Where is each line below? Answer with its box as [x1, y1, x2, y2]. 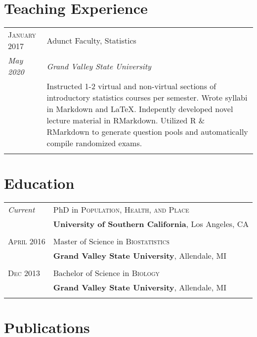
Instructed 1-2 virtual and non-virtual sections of [46, 80, 216, 92]
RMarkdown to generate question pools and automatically [46, 126, 248, 138]
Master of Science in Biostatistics [53, 235, 170, 247]
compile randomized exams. [46, 137, 142, 149]
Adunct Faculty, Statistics [46, 34, 136, 46]
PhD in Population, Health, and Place [53, 204, 189, 216]
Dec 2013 [8, 267, 40, 279]
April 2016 [8, 235, 45, 247]
